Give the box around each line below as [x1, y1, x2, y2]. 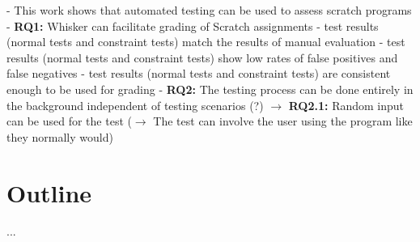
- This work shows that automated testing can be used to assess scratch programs [6, 2, 412, 18]
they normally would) [6, 128, 113, 145]
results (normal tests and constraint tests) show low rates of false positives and [6, 49, 398, 66]
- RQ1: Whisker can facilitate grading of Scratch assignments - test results [6, 17, 379, 34]
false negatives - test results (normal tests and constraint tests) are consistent [6, 65, 391, 82]
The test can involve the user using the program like [153, 113, 413, 129]
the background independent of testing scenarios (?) [6, 96, 264, 113]
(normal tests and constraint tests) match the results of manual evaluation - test [6, 33, 405, 50]
